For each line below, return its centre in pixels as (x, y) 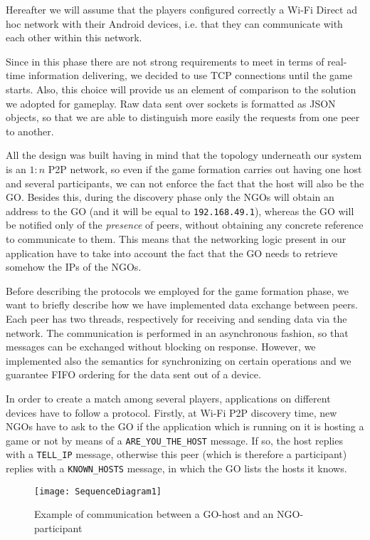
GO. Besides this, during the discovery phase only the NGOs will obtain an (170, 197)
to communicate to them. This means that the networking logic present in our (176, 238)
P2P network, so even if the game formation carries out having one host (205, 168)
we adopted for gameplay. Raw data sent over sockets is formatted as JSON (171, 103)
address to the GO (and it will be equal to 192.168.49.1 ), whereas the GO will (180, 211)
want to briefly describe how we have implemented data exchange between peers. (182, 305)
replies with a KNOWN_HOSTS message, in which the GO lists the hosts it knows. (176, 468)
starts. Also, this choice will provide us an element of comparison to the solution (181, 89)
